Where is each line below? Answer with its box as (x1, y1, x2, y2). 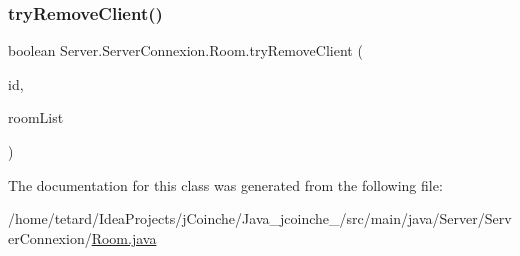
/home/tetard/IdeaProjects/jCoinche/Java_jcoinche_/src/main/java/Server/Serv (8, 208, 512, 229)
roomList (8, 107, 64, 128)
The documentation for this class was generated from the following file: (8, 174, 443, 195)
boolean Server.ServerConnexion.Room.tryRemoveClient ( (8, 40, 363, 61)
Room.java (91, 227, 157, 248)
